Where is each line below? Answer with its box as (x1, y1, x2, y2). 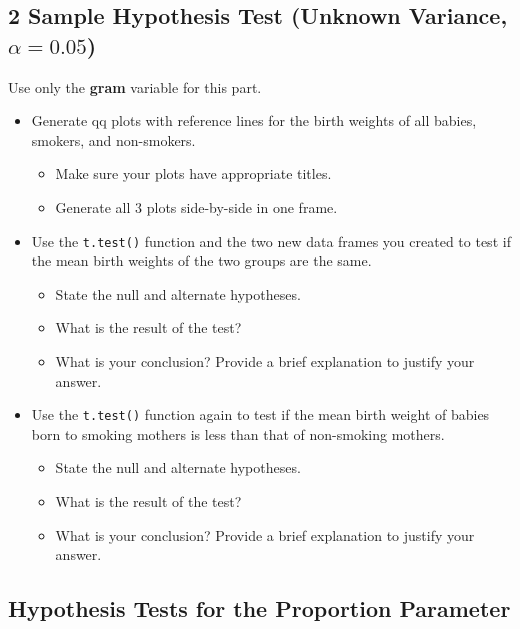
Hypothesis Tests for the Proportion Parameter (8, 593, 511, 624)
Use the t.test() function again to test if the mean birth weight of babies (31, 404, 490, 425)
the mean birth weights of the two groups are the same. (31, 250, 372, 271)
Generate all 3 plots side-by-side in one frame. (55, 196, 338, 217)
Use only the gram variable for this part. (8, 76, 262, 97)
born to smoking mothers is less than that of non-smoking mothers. (31, 423, 445, 444)
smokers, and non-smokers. (31, 129, 196, 150)
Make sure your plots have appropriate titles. (55, 163, 332, 184)
